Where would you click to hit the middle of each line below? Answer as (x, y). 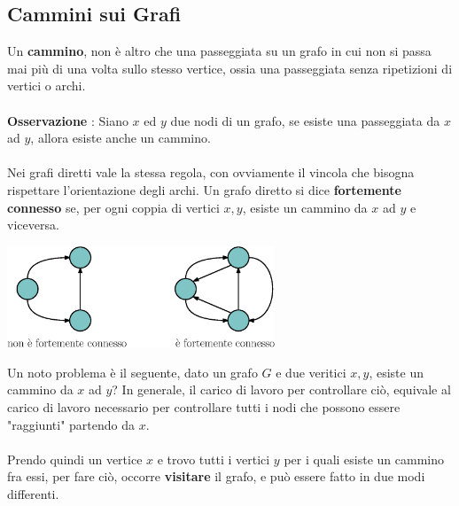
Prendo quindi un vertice (75, 459)
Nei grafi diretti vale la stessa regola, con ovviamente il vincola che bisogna (211, 172)
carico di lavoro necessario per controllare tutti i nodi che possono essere (204, 407)
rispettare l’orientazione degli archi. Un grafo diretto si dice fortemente (204, 189)
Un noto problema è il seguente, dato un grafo (132, 372)
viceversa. (33, 225)
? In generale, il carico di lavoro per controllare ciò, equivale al (281, 389)
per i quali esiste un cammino (364, 459)
